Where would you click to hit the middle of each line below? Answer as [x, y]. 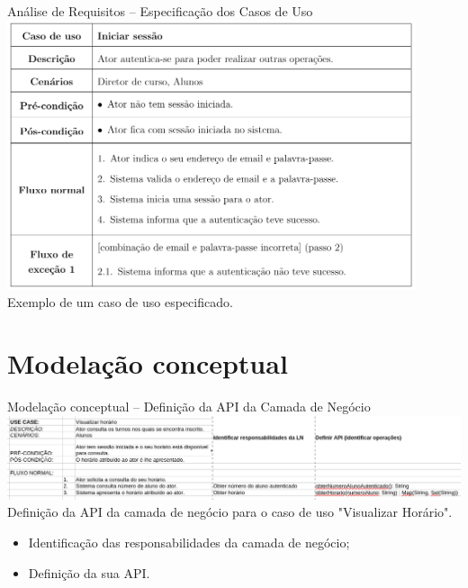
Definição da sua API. [89, 572]
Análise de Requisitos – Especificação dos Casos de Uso [160, 11]
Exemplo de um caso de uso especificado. [120, 301]
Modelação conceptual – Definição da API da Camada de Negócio [189, 407]
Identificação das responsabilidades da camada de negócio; [189, 543]
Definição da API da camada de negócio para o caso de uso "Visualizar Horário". [230, 512]
